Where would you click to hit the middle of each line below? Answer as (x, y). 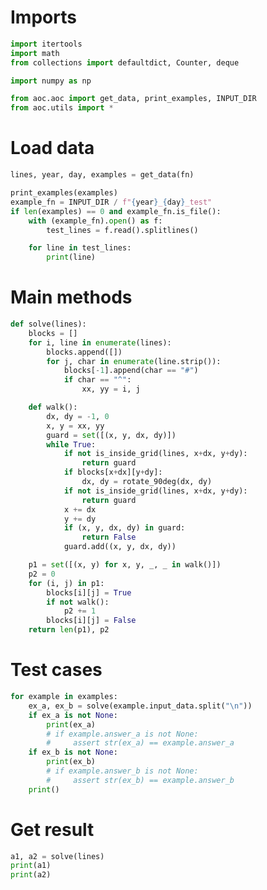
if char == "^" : (97, 380)
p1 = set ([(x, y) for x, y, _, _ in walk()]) (125, 565)
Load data (52, 148)
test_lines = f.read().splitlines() (122, 230)
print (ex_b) (71, 762)
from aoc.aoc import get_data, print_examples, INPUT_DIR (133, 99)
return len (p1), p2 (69, 630)
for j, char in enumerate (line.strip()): (134, 361)
